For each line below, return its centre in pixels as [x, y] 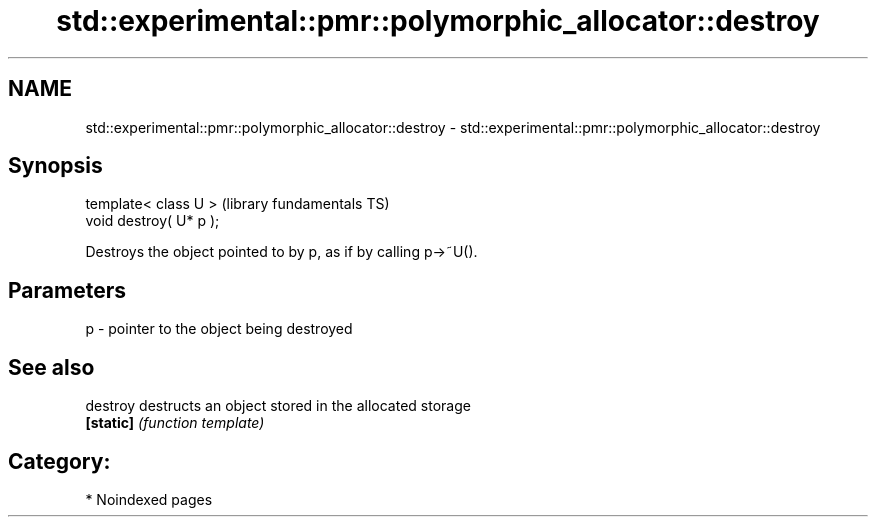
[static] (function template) [175, 423]
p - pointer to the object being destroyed [219, 329]
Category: [59, 461]
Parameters [67, 290]
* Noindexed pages [149, 499]
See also [51, 367]
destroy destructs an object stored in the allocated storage [278, 406]
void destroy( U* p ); [152, 221]
